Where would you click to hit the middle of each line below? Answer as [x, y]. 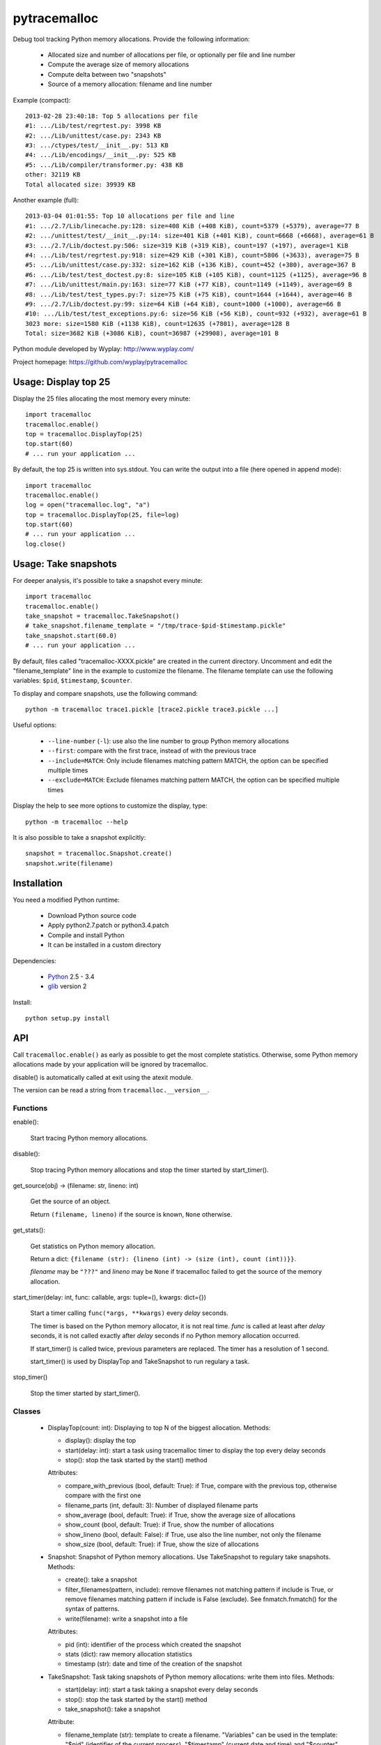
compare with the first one [103, 1495]
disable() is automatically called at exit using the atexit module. [103, 1077]
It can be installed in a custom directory [104, 945]
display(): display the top [101, 1441]
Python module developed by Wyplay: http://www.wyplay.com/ [103, 349]
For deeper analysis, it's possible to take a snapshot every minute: [108, 580]
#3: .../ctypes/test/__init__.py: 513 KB [97, 146]
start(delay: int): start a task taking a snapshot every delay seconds [162, 1690]
